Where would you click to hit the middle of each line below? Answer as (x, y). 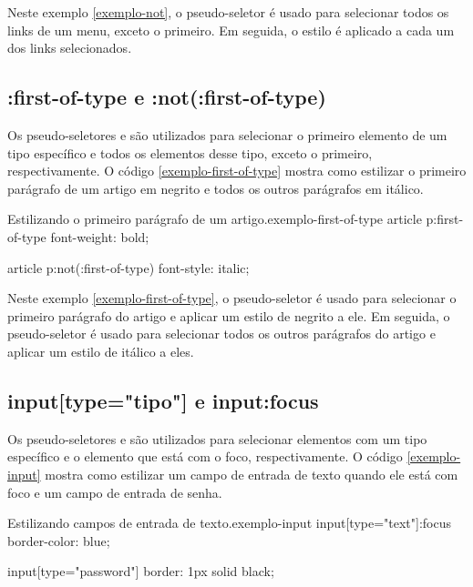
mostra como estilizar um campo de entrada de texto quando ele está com (252, 474)
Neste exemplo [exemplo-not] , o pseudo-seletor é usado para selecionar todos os (228, 12)
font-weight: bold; (100, 236)
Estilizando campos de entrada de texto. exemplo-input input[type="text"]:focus (229, 523)
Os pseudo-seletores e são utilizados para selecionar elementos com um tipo (217, 438)
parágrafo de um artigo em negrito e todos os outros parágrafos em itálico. (216, 188)
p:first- (445, 219)
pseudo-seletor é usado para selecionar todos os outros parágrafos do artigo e (221, 334)
